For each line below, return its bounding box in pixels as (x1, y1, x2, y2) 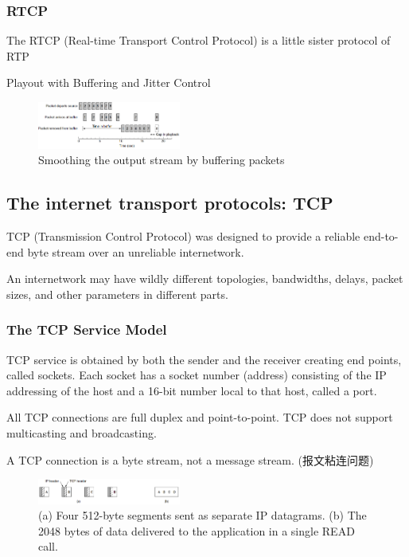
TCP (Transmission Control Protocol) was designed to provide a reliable (6, 227, 360, 244)
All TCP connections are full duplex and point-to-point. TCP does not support (6, 409, 393, 426)
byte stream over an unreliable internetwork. (27, 243, 244, 260)
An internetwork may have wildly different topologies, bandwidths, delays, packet (6, 270, 403, 287)
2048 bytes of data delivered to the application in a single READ (38, 522, 355, 539)
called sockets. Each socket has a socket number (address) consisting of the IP (6, 367, 387, 383)
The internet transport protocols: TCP (6, 190, 333, 215)
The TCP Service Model (6, 320, 167, 339)
